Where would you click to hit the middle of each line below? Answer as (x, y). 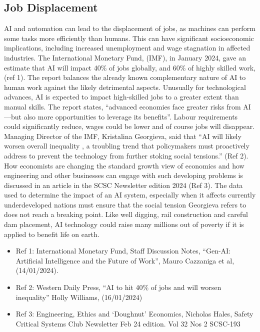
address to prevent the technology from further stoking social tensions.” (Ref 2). (126, 155)
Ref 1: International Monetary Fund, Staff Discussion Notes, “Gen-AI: (123, 251)
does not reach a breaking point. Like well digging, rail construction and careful (126, 214)
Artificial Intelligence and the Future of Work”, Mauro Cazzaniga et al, (125, 260)
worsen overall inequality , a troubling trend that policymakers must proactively (127, 146)
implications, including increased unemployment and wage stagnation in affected (127, 48)
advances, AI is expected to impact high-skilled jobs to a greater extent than (121, 97)
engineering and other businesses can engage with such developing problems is (123, 175)
